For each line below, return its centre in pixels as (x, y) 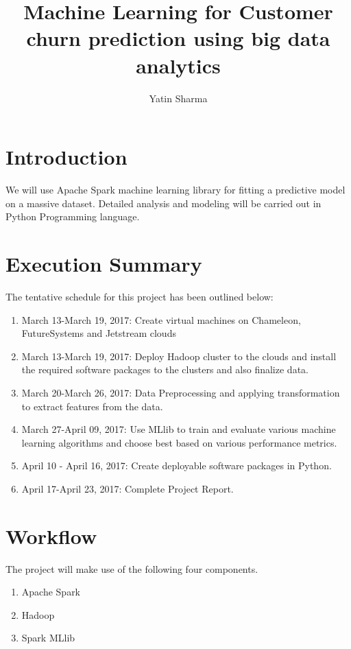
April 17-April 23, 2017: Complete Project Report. (128, 488)
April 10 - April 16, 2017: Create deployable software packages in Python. (177, 465)
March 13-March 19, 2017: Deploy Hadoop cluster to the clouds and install (179, 356)
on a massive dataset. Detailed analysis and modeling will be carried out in (164, 203)
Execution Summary (104, 263)
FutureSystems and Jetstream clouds (99, 333)
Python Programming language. (73, 216)
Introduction (66, 157)
